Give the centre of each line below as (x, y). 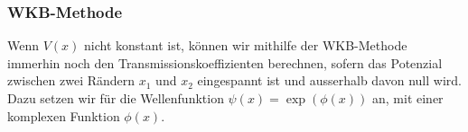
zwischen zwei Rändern (71, 80)
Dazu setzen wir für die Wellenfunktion (116, 98)
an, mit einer (407, 98)
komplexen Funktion (64, 115)
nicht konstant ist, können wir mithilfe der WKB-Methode (246, 45)
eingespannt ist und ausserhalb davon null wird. (329, 80)
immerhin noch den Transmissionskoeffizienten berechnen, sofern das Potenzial (225, 62)
